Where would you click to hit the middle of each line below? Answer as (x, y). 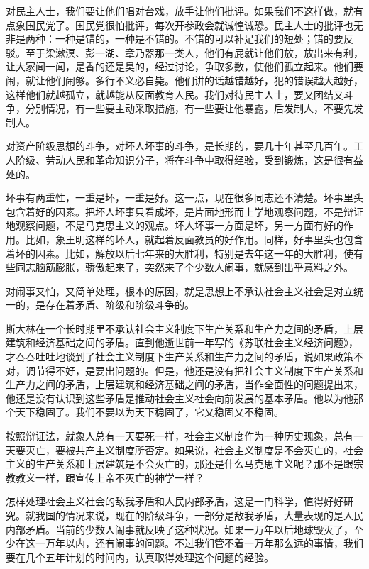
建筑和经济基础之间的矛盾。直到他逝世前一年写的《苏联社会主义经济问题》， (182, 342)
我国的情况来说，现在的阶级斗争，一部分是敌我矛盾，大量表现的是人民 (199, 515)
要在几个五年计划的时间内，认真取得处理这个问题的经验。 (140, 557)
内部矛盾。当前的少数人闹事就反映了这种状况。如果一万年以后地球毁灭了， (180, 529)
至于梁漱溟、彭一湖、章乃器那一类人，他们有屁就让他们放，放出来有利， (194, 52)
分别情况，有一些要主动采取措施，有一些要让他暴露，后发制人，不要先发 (194, 108)
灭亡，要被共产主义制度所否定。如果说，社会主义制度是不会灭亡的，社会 (194, 449)
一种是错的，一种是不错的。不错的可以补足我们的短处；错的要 (199, 39)
